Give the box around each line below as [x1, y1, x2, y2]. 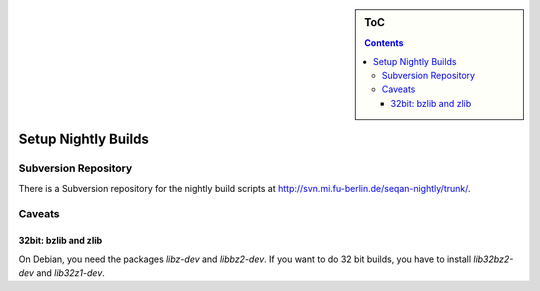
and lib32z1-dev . [36, 266, 105, 279]
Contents [364, 37, 404, 49]
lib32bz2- [473, 253, 514, 265]
